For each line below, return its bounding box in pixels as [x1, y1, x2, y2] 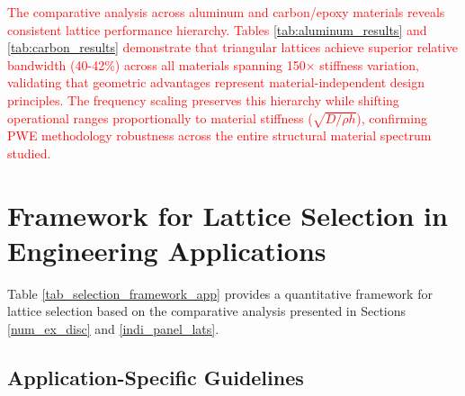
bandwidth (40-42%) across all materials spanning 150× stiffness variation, [7, 55, 419, 74]
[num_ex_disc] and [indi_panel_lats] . [7, 319, 219, 338]
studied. [7, 143, 51, 162]
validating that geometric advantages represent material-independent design [7, 73, 425, 92]
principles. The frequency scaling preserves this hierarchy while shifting [7, 90, 399, 109]
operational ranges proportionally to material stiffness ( [7, 108, 313, 127]
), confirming [356, 108, 427, 127]
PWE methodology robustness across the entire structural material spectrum [7, 126, 432, 145]
